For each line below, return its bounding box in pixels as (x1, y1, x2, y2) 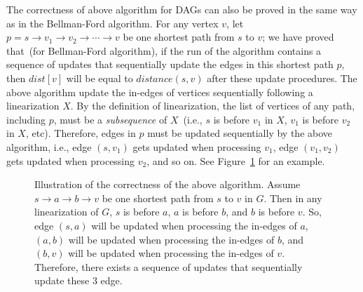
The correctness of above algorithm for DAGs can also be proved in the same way (6, 2, 357, 16)
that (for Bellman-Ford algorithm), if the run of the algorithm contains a (6, 43, 322, 58)
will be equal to (66, 70, 133, 85)
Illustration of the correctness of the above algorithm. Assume (34, 177, 301, 192)
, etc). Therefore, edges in (25, 126, 136, 140)
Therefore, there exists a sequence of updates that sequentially (34, 259, 303, 274)
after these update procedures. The (207, 70, 357, 85)
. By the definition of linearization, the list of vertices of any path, (70, 98, 355, 113)
